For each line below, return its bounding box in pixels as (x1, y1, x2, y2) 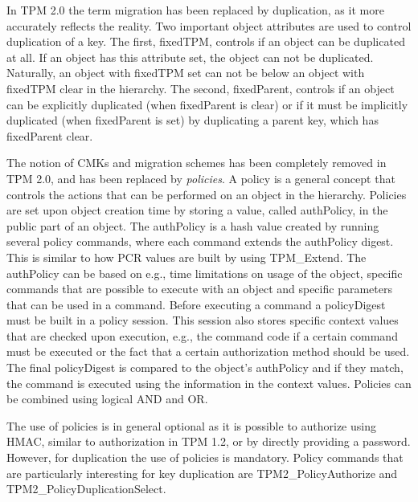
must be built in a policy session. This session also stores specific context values (6, 312, 399, 329)
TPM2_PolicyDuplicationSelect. (6, 480, 166, 497)
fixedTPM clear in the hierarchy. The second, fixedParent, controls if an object (6, 80, 395, 96)
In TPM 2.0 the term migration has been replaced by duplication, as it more (6, 2, 384, 18)
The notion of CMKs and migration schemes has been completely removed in (6, 154, 387, 171)
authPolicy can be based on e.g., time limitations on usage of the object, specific (6, 264, 403, 281)
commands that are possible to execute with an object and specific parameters (6, 280, 392, 297)
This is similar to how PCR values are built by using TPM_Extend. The (6, 248, 367, 265)
